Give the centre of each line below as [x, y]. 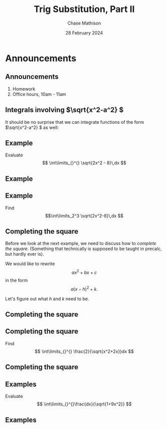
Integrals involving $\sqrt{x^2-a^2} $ [64, 110]
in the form [17, 280]
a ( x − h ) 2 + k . [84, 288]
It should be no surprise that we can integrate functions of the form [75, 122]
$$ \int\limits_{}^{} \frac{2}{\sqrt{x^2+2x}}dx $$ [84, 351]
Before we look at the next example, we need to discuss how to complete [81, 244]
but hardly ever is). [25, 254]
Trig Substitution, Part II [84, 9]
